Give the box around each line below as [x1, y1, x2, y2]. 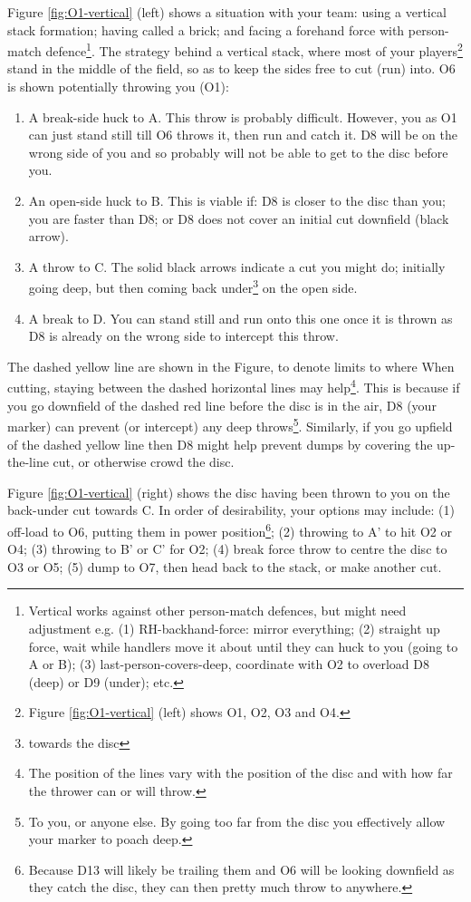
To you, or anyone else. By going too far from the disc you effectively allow [28, 811, 446, 830]
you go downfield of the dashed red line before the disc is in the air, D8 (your [7, 395, 437, 414]
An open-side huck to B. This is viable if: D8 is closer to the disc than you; [28, 191, 446, 209]
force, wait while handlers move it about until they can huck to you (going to [28, 636, 458, 655]
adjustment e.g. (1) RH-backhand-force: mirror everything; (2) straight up [28, 618, 440, 637]
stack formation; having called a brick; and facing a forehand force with [7, 20, 405, 39]
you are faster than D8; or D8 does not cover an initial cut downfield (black [28, 209, 449, 228]
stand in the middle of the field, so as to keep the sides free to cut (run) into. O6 [7, 59, 456, 78]
